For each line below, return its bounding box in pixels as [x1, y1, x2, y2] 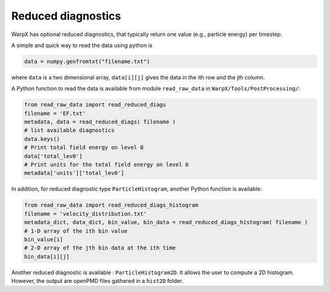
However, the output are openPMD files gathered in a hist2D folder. [11, 277, 183, 285]
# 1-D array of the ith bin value [24, 227, 128, 235]
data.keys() [24, 135, 61, 142]
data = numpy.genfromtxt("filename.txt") [24, 58, 150, 65]
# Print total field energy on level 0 [24, 144, 144, 151]
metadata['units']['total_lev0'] [24, 170, 125, 177]
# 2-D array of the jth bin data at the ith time [24, 244, 176, 252]
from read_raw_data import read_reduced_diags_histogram [24, 202, 199, 209]
